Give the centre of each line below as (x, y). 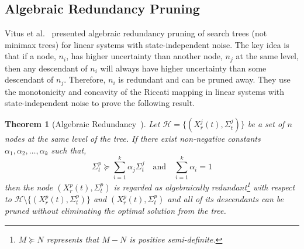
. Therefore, (85, 79)
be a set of (266, 124)
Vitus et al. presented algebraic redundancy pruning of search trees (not (136, 33)
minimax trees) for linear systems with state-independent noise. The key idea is (147, 44)
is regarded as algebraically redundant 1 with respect (204, 186)
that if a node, (30, 56)
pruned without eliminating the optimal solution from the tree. (115, 211)
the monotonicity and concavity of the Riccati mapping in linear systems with (145, 91)
